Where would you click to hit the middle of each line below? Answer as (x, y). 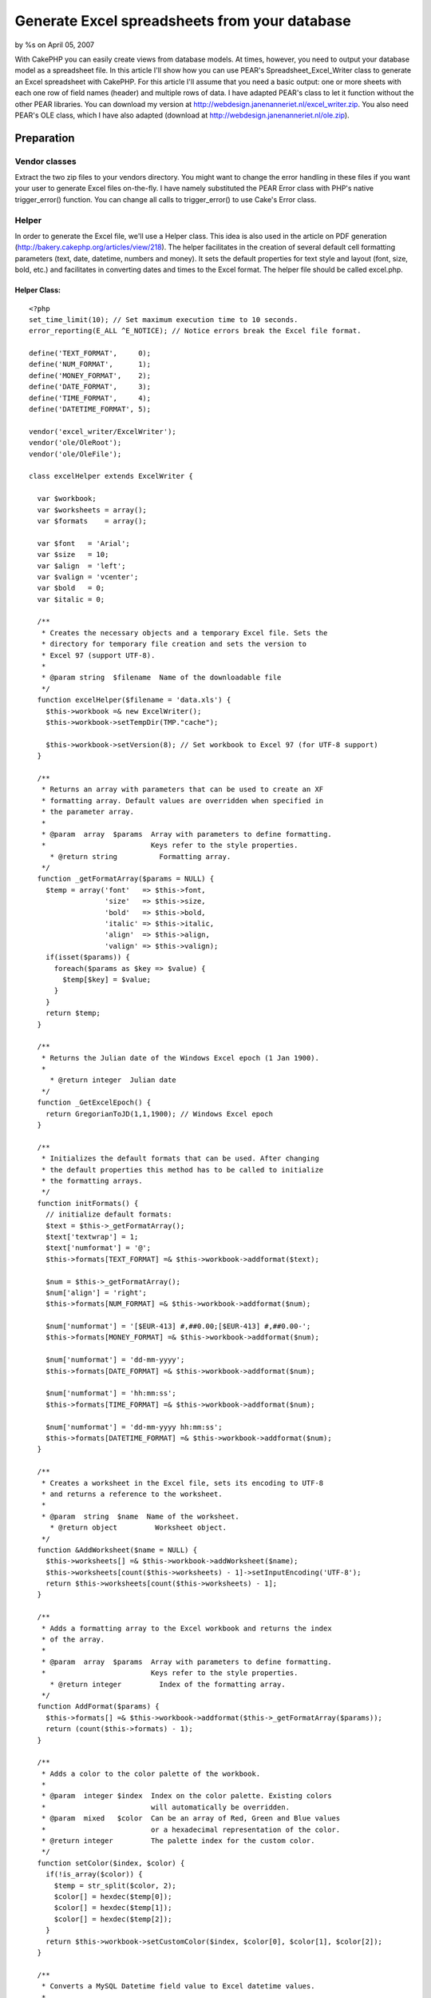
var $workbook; (67, 499)
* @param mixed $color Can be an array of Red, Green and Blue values (191, 1819)
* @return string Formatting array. (140, 856)
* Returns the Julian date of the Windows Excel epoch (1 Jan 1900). (180, 1058)
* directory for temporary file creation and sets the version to (174, 644)
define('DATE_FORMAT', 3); (90, 387)
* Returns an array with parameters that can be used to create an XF (182, 790)
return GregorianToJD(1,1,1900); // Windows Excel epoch (159, 1114)
